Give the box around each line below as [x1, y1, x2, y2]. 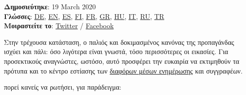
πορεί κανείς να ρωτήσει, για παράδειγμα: [4, 82, 121, 92]
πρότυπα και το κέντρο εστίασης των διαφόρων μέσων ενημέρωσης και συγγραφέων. [4, 65, 243, 76]
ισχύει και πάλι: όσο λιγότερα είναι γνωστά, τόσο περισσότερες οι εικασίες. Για [4, 46, 228, 57]
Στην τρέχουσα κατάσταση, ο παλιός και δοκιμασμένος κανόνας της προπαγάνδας [4, 37, 234, 47]
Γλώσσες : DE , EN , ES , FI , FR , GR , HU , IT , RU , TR [4, 11, 165, 21]
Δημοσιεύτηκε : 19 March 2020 [4, 1, 96, 11]
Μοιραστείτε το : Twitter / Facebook [4, 20, 114, 31]
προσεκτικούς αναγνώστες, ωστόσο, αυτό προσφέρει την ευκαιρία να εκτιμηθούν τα [4, 56, 240, 66]
